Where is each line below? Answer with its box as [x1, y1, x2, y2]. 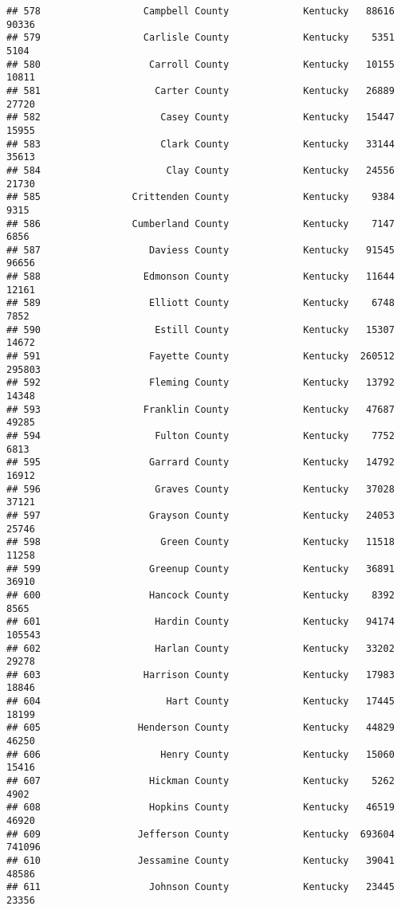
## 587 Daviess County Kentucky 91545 [6, 244, 395, 256]
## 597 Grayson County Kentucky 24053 [6, 509, 395, 521]
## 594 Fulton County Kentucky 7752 [6, 430, 395, 441]
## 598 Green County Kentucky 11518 [6, 536, 395, 548]
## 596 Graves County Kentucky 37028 [6, 483, 395, 495]
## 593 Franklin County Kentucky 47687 [6, 403, 395, 415]
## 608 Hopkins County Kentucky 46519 [6, 802, 395, 814]
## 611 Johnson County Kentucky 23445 [6, 881, 395, 893]
